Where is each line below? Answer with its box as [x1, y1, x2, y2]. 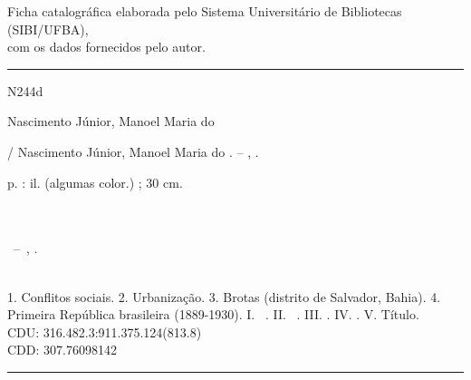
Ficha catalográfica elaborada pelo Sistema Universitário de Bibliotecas [7, 2, 402, 20]
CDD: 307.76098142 [7, 340, 117, 359]
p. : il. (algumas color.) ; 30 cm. [7, 172, 183, 191]
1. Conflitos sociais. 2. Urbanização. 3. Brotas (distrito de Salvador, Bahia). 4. [7, 287, 441, 306]
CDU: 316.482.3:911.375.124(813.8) [7, 322, 202, 341]
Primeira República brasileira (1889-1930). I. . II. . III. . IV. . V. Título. [7, 305, 419, 324]
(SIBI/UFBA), [7, 19, 89, 38]
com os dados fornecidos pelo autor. [7, 37, 206, 56]
